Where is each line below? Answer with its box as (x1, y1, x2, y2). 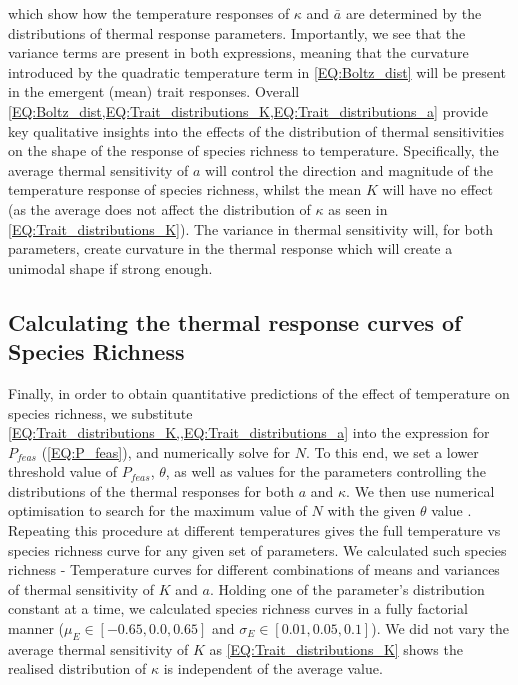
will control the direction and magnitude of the (205, 159, 493, 180)
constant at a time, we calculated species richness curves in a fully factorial (8, 598, 468, 619)
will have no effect (382, 179, 494, 200)
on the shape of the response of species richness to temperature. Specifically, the (8, 140, 499, 161)
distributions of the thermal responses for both (8, 480, 295, 501)
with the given (327, 500, 416, 521)
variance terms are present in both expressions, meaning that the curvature (8, 42, 469, 63)
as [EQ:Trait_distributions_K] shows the (209, 638, 463, 659)
